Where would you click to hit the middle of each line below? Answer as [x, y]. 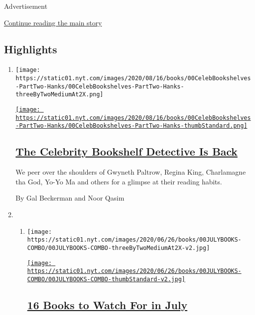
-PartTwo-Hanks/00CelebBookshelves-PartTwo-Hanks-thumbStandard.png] [131, 126]
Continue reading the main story [53, 22]
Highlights [31, 49]
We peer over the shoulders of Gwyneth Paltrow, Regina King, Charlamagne [130, 172]
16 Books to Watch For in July [107, 304]
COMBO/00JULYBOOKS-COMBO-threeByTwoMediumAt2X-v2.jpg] [118, 248]
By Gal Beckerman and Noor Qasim [70, 198]
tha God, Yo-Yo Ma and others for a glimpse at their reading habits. [119, 181]
